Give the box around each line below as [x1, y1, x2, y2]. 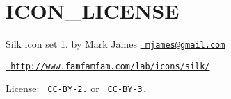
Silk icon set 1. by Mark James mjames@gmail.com [6, 37, 225, 51]
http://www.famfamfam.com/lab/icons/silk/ [10, 61, 210, 71]
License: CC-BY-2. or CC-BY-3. [6, 81, 148, 96]
